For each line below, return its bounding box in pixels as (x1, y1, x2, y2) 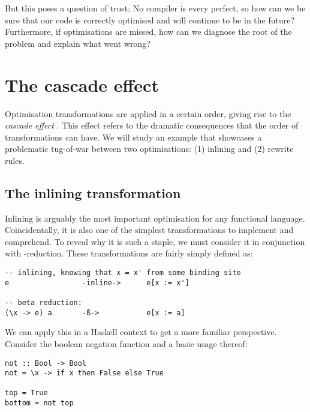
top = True (5, 389, 48, 398)
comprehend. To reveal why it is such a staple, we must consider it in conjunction (5, 235, 305, 247)
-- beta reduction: (5, 298, 82, 307)
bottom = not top (5, 399, 74, 408)
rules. (5, 154, 25, 166)
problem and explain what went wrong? (5, 37, 151, 49)
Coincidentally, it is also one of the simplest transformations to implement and (5, 223, 294, 236)
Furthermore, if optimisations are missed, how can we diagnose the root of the (5, 25, 292, 38)
